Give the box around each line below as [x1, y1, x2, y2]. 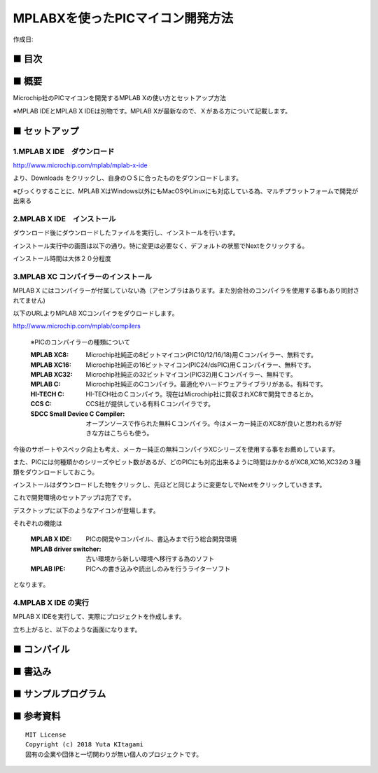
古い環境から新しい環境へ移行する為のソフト [85, 555, 215, 563]
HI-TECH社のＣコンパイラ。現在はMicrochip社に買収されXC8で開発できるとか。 [85, 389, 318, 398]
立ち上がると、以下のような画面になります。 [13, 625, 141, 634]
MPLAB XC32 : [30, 370, 73, 378]
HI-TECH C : [30, 389, 64, 398]
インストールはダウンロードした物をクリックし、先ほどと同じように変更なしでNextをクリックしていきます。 [13, 480, 326, 489]
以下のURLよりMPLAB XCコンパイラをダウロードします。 [13, 309, 178, 318]
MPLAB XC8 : [30, 351, 69, 359]
